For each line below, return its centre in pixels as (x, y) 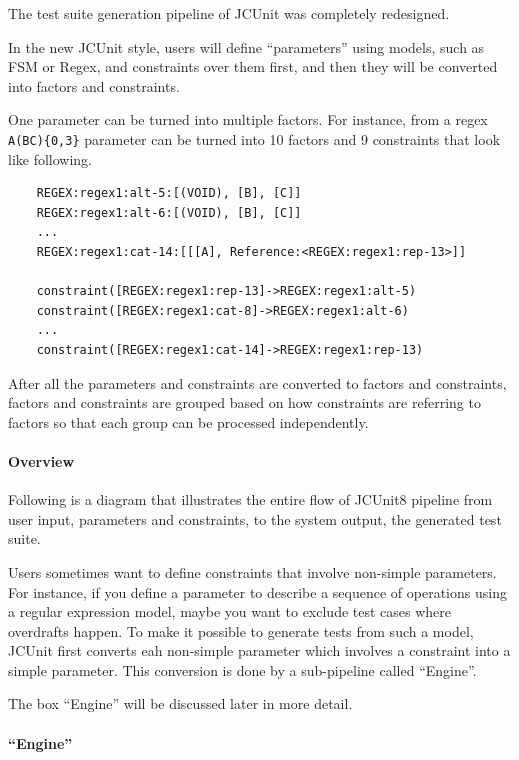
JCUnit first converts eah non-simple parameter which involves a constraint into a (259, 650)
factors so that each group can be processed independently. (188, 421)
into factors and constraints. (94, 85)
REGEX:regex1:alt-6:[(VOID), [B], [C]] (169, 212)
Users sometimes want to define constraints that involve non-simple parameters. (252, 571)
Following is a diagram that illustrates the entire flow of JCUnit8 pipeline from (250, 499)
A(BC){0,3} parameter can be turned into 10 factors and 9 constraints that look (254, 138)
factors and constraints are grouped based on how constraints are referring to (244, 402)
